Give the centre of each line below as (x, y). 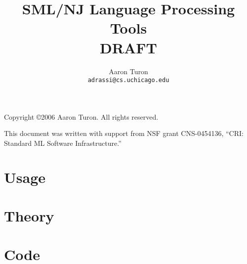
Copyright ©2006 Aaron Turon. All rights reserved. (81, 116)
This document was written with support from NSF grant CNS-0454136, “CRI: (124, 133)
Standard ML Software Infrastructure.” (63, 143)
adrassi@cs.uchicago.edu (128, 80)
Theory (29, 216)
